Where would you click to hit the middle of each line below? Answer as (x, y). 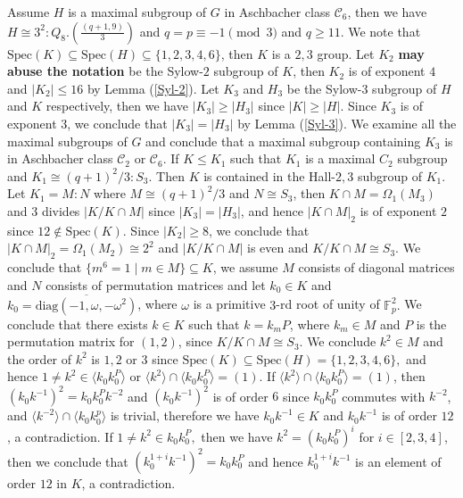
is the (431, 324)
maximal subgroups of (67, 141)
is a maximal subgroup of (137, 12)
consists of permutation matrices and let (156, 284)
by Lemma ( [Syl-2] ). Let (153, 88)
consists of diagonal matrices (376, 267)
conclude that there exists (78, 324)
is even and (278, 248)
